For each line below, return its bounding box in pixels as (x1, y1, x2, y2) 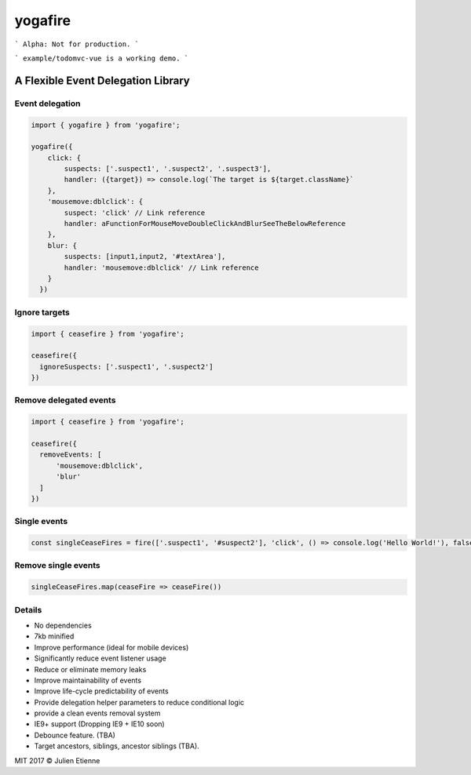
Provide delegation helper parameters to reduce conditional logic (34, 697, 245, 707)
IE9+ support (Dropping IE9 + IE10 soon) (34, 719, 165, 729)
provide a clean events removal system (34, 708, 161, 718)
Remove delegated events (14, 395, 116, 406)
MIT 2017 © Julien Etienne (14, 755, 100, 765)
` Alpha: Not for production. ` (14, 39, 139, 49)
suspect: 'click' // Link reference (64, 208, 206, 217)
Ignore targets (14, 307, 70, 318)
